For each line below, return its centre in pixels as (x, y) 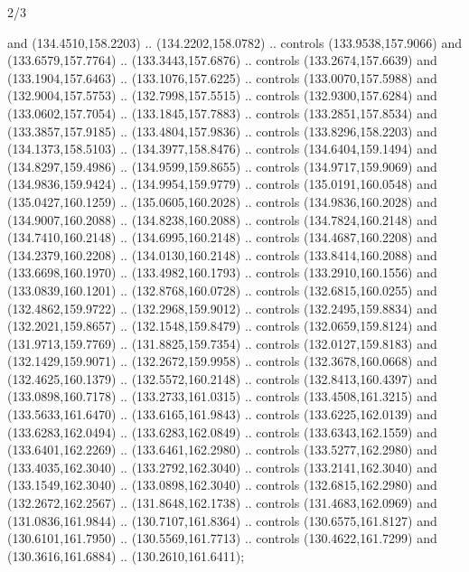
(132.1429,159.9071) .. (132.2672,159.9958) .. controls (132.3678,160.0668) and (222, 361)
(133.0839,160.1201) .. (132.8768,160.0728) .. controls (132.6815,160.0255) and (222, 290)
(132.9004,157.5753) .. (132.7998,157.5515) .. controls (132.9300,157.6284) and (222, 95)
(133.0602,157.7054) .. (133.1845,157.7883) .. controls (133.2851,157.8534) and (222, 113)
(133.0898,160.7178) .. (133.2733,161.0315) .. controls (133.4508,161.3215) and (222, 396)
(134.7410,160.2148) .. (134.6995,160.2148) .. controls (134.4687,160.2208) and (222, 237)
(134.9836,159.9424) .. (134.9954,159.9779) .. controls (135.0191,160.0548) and (222, 184)
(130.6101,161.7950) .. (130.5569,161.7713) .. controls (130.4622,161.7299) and (222, 538)
